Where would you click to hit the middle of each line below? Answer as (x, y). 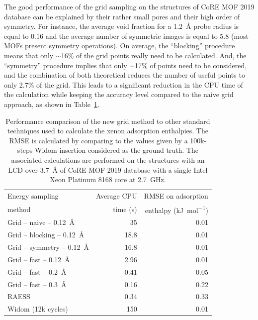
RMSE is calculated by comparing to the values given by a (98, 140)
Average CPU (116, 195)
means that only (29, 55)
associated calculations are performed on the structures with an (108, 160)
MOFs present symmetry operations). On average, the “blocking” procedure (120, 46)
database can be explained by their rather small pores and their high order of (122, 16)
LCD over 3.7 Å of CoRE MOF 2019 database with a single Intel (108, 169)
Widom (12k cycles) (38, 309)
